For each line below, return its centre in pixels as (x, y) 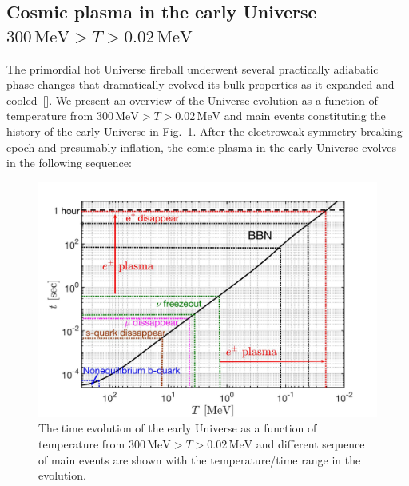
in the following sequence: (69, 163)
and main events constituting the (305, 116)
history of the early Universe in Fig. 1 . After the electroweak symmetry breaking (204, 131)
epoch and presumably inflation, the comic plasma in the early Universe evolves (202, 147)
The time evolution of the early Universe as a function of (178, 428)
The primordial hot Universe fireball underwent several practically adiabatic (193, 68)
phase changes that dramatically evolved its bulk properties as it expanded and (201, 84)
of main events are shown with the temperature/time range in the (200, 459)
